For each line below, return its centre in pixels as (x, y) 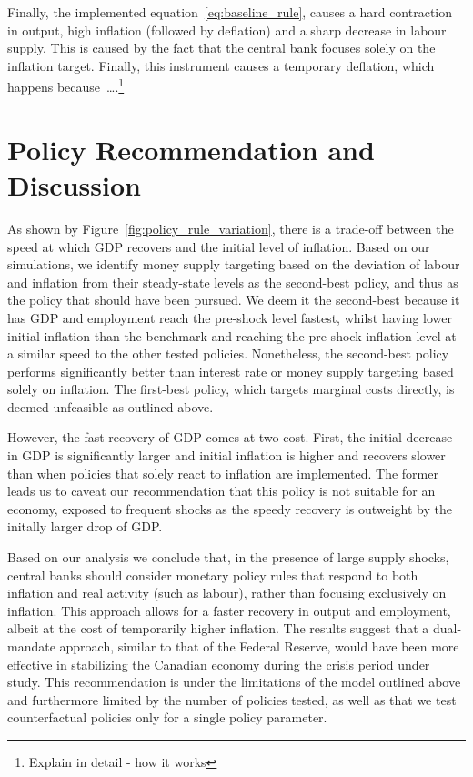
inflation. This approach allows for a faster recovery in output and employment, (229, 610)
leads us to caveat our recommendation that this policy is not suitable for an (221, 491)
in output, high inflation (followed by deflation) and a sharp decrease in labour (227, 30)
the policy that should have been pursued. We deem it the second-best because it (234, 300)
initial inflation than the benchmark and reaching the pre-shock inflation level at (232, 335)
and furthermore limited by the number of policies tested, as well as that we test (232, 699)
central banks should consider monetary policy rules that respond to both (213, 575)
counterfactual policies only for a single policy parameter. (167, 717)
